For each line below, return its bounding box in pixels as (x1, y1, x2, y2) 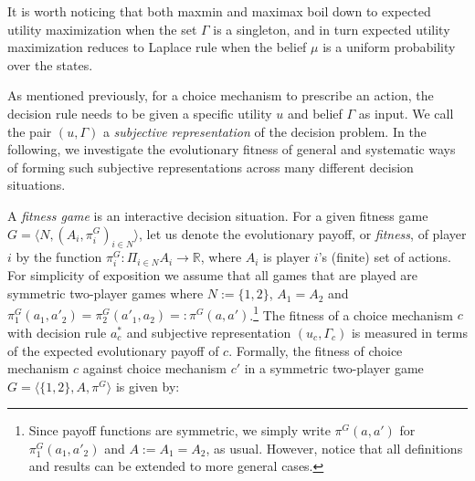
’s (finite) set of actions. (318, 247, 451, 267)
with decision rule (7, 322, 107, 341)
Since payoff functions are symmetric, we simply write (28, 421, 331, 440)
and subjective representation (126, 322, 291, 341)
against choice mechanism (82, 359, 227, 378)
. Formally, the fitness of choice (228, 340, 403, 360)
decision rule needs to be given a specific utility (7, 103, 272, 122)
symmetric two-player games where (7, 284, 204, 303)
